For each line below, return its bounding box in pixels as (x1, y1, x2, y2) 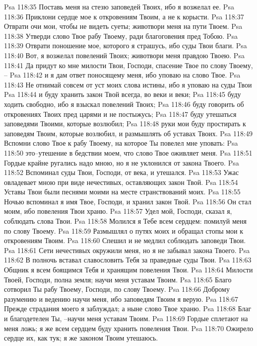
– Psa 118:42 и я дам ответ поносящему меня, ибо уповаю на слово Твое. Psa (4, 70, 241, 80)
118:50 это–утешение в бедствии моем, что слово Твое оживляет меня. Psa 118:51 (4, 147, 253, 158)
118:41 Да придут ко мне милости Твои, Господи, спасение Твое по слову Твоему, (4, 60, 253, 70)
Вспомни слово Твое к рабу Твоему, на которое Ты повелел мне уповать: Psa (4, 138, 238, 148)
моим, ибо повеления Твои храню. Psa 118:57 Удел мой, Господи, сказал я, (4, 206, 232, 216)
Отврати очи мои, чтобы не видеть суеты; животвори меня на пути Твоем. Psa (4, 21, 243, 31)
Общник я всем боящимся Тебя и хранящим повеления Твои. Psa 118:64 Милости (4, 264, 253, 275)
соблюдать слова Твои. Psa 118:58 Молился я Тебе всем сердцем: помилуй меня (4, 216, 247, 226)
